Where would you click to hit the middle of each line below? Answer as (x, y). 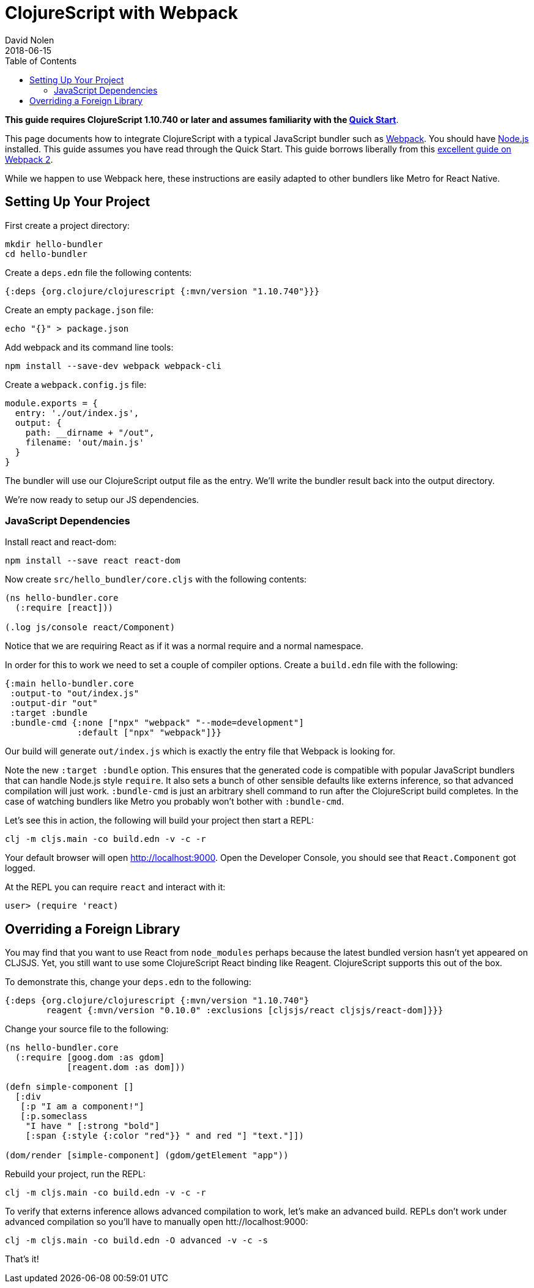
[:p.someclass (54, 1116)
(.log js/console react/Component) (90, 627)
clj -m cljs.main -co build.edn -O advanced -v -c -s (136, 1241)
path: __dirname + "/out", (90, 432)
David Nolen (30, 40)
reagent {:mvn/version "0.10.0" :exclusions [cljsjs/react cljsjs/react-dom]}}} (245, 1011)
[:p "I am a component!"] (82, 1107)
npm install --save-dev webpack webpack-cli (113, 366)
